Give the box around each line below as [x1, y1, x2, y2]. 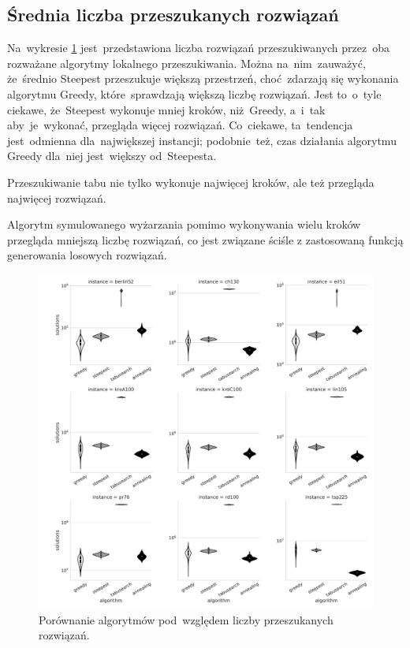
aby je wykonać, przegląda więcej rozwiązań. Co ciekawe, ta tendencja [7, 117, 353, 133]
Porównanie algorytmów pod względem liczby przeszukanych [39, 611, 334, 628]
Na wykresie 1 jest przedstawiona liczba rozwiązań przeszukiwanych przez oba [7, 39, 390, 56]
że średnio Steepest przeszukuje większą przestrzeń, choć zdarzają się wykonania [7, 70, 399, 87]
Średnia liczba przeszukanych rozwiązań [7, 2, 339, 27]
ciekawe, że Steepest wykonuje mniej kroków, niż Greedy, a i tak [7, 101, 326, 117]
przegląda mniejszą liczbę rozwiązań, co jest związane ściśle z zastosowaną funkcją [7, 231, 404, 248]
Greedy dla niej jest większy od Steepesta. [7, 147, 217, 164]
